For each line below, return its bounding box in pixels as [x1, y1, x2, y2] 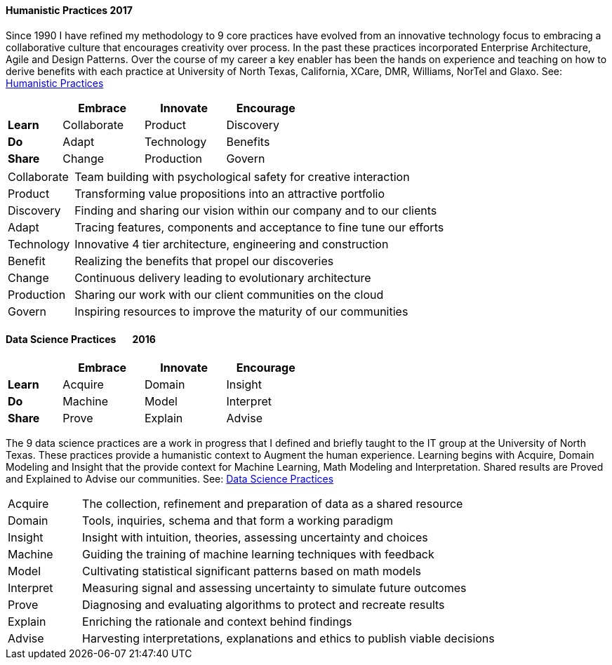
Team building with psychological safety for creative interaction [74, 169, 410, 184]
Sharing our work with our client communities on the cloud [74, 287, 384, 302]
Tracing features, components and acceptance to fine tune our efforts [74, 220, 444, 234]
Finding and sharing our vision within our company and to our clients [74, 203, 437, 217]
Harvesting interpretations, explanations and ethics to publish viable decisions [82, 631, 495, 645]
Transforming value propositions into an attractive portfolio [74, 186, 385, 201]
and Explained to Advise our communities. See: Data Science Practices [6, 472, 334, 485]
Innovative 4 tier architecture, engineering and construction [74, 236, 389, 251]
